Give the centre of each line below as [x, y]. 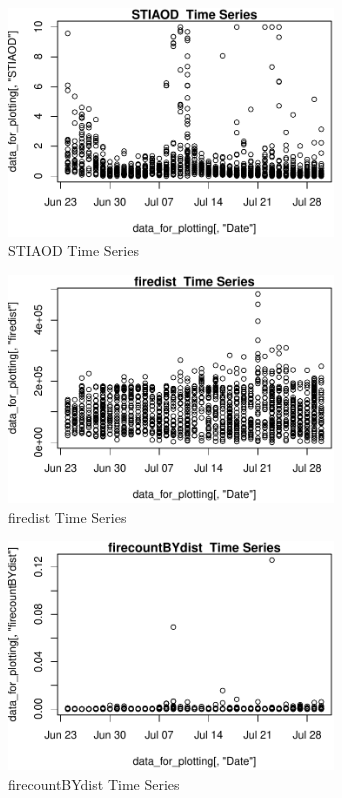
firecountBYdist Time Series [94, 783]
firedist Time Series [67, 516]
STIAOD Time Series [73, 250]
